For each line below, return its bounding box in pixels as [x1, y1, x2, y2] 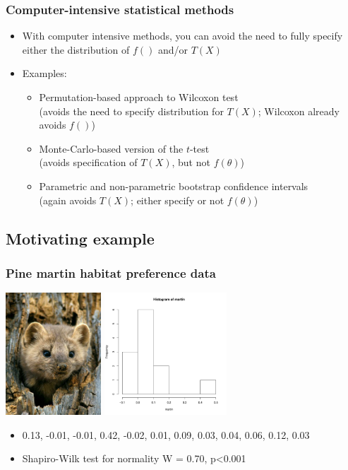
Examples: [22, 66, 67, 81]
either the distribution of [22, 42, 130, 57]
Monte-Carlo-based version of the [39, 141, 184, 155]
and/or [157, 42, 188, 57]
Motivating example [6, 227, 155, 249]
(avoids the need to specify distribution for [39, 103, 224, 118]
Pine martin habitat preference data [6, 264, 216, 281]
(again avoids [39, 192, 97, 207]
